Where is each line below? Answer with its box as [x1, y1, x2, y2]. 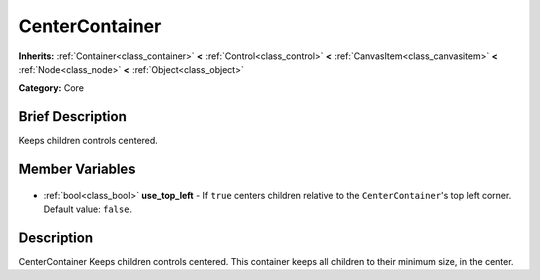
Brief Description [18, 108, 127, 125]
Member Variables [18, 161, 136, 178]
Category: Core [18, 82, 85, 94]
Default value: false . [43, 203, 133, 215]
